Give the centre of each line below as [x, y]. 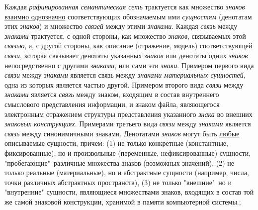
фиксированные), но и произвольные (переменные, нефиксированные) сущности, [128, 153]
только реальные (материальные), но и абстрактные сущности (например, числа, [127, 172]
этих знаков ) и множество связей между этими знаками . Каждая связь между [121, 26]
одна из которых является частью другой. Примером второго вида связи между [124, 84]
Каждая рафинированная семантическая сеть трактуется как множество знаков [125, 6]
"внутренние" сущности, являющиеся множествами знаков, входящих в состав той [129, 192]
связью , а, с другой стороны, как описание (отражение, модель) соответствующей [129, 46]
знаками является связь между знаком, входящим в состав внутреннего [112, 94]
